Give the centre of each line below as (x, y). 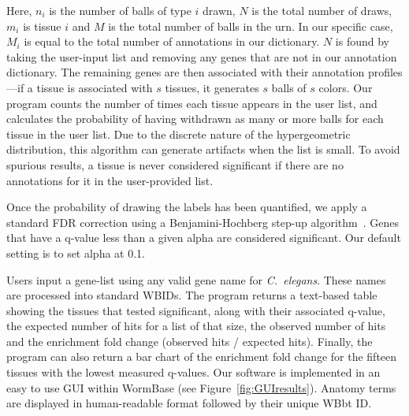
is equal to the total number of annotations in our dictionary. (172, 41)
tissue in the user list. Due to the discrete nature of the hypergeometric (178, 134)
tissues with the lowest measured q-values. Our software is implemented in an (193, 372)
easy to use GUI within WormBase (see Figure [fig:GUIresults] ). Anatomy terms (201, 387)
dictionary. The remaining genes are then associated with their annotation (186, 72)
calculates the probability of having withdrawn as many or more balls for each (195, 119)
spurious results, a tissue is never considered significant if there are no (175, 164)
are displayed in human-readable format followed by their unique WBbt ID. (189, 403)
